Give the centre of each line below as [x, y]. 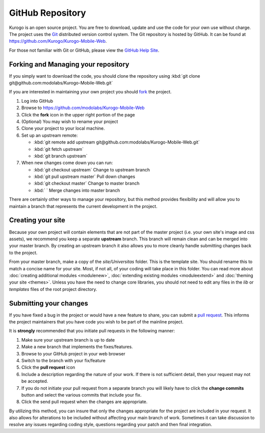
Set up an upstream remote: [50, 135]
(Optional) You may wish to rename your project [70, 121]
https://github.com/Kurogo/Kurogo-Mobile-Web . [58, 41]
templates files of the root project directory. [53, 289]
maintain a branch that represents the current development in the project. [83, 206]
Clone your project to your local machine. [63, 128]
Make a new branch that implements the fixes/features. [77, 347]
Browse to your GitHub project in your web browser [73, 353]
